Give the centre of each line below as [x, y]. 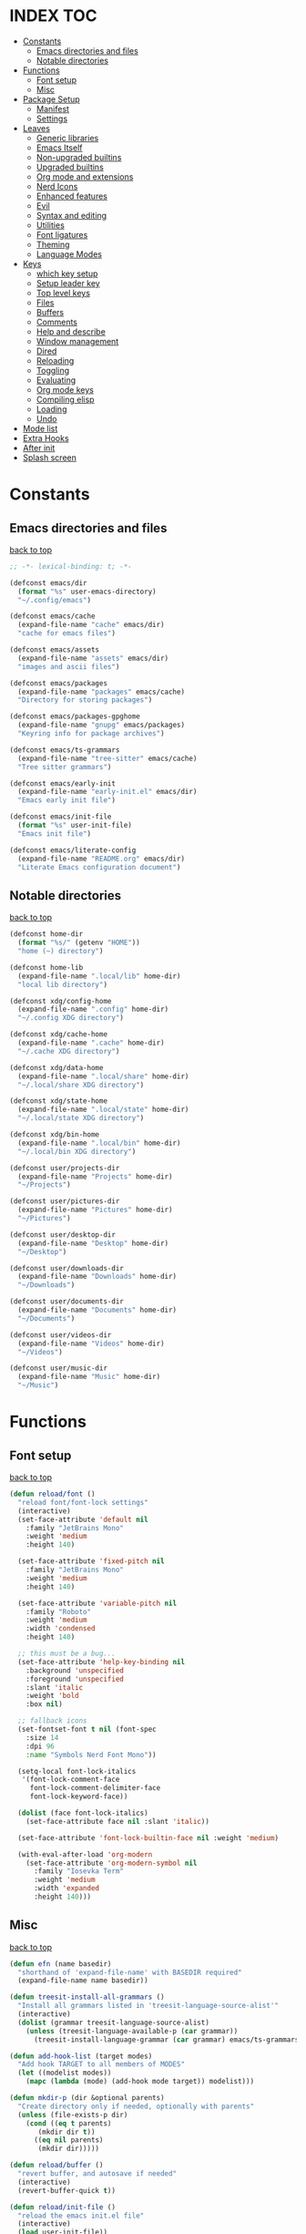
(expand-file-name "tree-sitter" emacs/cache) [107, 758]
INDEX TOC [53, 16]
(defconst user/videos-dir [61, 1335]
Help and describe [71, 331]
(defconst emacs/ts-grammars [65, 750]
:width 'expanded [66, 1889]
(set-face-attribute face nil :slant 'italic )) [117, 1821]
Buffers [50, 312]
